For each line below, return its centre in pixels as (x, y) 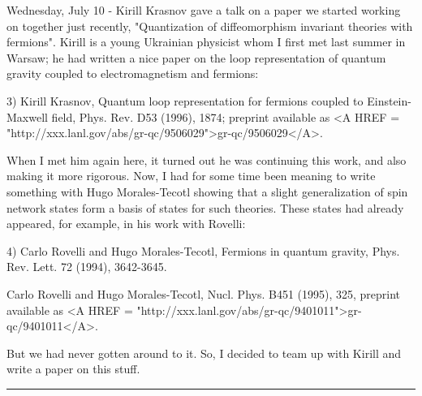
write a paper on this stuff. (73, 369)
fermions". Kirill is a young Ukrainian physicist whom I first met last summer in (206, 42)
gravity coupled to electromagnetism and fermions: (133, 73)
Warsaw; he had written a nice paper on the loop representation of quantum (196, 57)
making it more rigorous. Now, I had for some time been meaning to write (191, 176)
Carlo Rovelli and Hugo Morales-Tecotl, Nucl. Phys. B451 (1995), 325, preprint (204, 293)
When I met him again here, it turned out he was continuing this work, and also (207, 159)
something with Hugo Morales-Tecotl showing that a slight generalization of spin (207, 191)
